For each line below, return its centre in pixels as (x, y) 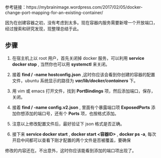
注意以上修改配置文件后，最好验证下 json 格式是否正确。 (68, 123)
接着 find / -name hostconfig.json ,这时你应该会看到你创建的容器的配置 (84, 74)
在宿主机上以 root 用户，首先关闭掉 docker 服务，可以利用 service (78, 58)
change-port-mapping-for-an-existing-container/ (54, 13)
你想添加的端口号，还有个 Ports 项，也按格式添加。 (68, 113)
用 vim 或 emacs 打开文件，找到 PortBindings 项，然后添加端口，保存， (84, 91)
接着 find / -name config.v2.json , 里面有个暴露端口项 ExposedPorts (81, 107)
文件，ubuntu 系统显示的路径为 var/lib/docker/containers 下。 (75, 80)
